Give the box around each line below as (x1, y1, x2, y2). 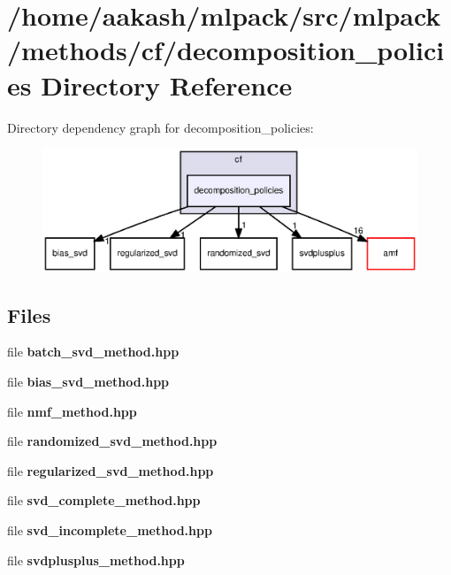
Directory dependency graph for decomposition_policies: (7, 118, 314, 136)
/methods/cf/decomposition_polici (7, 32, 445, 68)
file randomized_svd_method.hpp (7, 432, 218, 450)
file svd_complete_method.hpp (7, 491, 201, 510)
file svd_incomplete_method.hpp (7, 520, 212, 539)
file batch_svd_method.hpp (7, 342, 180, 361)
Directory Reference (41, 66, 293, 103)
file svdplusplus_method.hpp (7, 550, 185, 569)
